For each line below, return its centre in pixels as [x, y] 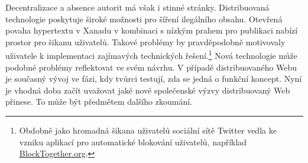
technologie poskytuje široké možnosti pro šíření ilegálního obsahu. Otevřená [144, 19]
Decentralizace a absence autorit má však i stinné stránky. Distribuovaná [137, 7]
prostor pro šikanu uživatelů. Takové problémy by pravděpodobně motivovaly [145, 41]
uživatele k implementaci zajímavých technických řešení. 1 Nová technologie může [151, 55]
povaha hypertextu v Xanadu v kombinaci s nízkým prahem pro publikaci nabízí [152, 30]
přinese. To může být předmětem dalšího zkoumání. [99, 102]
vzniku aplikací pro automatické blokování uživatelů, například [133, 142]
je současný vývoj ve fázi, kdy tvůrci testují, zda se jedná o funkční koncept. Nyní [154, 79]
